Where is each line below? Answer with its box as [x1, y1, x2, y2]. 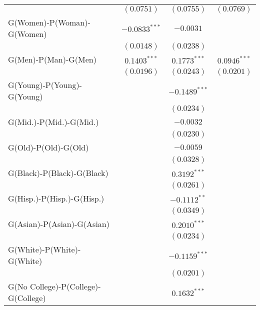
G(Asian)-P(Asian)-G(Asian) [8, 218, 109, 229]
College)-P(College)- [30, 280, 101, 292]
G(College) [8, 292, 46, 303]
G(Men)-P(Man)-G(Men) [8, 53, 96, 65]
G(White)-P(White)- [8, 243, 81, 255]
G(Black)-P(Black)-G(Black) [8, 167, 108, 178]
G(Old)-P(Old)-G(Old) [8, 141, 89, 153]
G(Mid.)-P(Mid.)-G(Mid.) [8, 116, 99, 127]
